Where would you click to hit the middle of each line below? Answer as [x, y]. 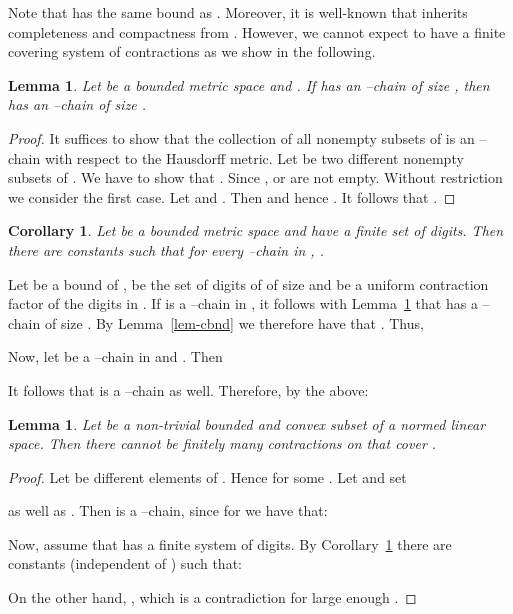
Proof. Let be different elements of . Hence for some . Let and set [207, 476]
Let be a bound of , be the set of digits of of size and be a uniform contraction [248, 283]
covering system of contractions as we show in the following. [192, 51]
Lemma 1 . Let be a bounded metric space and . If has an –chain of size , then [249, 84]
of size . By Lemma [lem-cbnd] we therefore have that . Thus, [234, 322]
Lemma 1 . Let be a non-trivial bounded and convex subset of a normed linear [247, 423]
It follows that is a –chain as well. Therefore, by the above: [188, 389]
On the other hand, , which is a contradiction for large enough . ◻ [212, 597]
